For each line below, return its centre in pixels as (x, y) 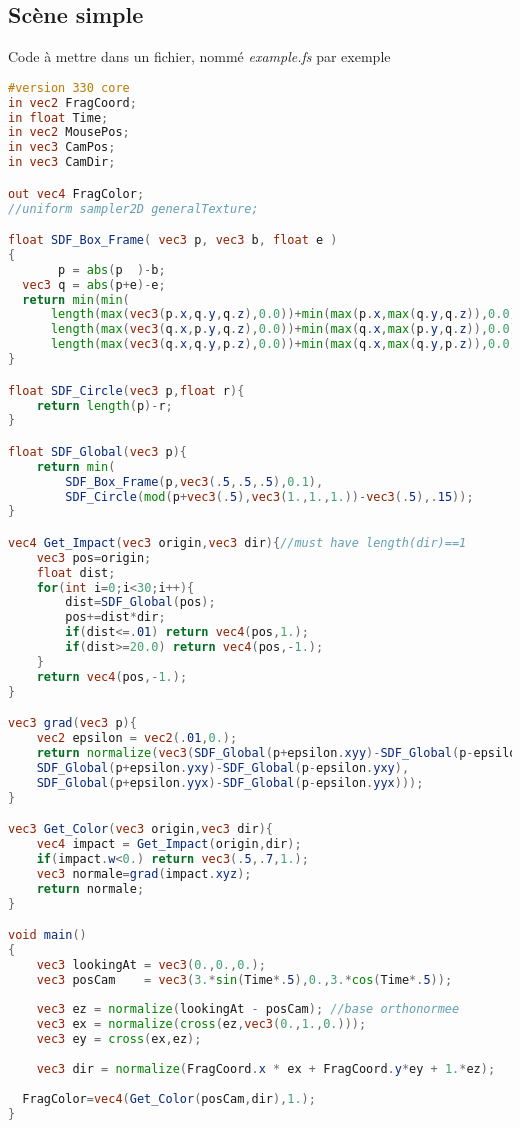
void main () (47, 935)
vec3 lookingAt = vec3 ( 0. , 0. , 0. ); (151, 964)
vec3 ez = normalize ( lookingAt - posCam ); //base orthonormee (248, 1009)
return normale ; (90, 888)
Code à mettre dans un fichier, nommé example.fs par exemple (199, 56)
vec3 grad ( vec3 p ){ (72, 723)
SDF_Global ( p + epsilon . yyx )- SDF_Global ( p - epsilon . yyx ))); (230, 782)
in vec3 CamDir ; (62, 162)
